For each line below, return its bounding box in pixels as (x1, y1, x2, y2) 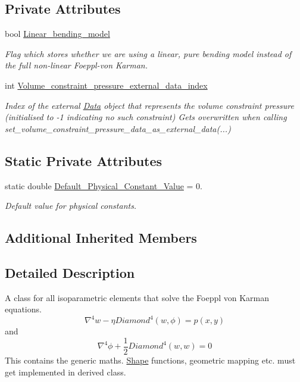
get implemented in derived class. (5, 365, 126, 378)
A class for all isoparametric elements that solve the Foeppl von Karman (5, 291, 270, 303)
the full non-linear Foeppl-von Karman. (5, 59, 148, 71)
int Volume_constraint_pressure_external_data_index (5, 79, 208, 91)
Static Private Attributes (5, 151, 162, 170)
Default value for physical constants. (5, 199, 137, 212)
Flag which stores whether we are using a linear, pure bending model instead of (5, 47, 292, 60)
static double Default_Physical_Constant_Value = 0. (5, 179, 202, 192)
